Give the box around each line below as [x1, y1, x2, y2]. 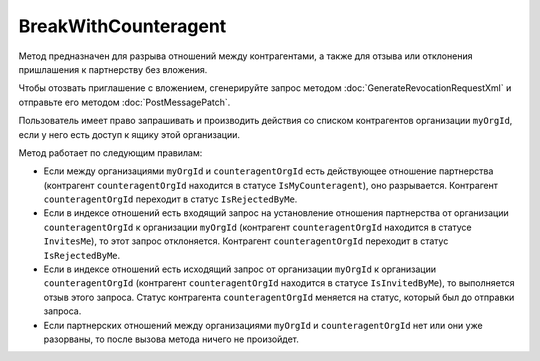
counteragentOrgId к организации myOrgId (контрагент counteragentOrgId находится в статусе [43, 221, 472, 233]
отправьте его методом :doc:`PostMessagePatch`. [18, 96, 231, 108]
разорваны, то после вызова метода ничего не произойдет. [43, 333, 299, 345]
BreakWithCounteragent [18, 15, 227, 37]
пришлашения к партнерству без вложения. [18, 63, 208, 75]
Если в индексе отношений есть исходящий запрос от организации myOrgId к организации [43, 263, 437, 275]
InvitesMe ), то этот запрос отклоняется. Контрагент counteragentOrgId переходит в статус [43, 235, 449, 247]
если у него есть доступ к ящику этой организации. [18, 128, 240, 140]
